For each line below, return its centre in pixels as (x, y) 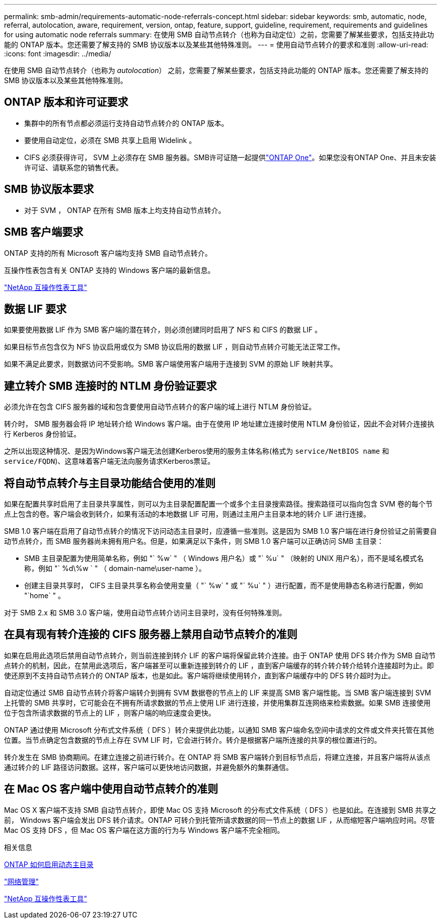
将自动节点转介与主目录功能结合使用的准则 (110, 483)
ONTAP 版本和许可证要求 (66, 102)
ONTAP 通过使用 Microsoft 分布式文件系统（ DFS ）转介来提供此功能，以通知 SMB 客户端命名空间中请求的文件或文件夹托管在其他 (219, 730)
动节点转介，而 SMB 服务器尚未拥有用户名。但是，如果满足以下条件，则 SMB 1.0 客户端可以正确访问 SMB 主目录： (194, 541)
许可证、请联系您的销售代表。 (73, 167)
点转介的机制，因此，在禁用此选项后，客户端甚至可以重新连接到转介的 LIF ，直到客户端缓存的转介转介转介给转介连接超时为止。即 (219, 665)
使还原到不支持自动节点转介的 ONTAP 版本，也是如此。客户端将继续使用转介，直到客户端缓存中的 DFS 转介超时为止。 (200, 675)
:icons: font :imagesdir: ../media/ (58, 54)
